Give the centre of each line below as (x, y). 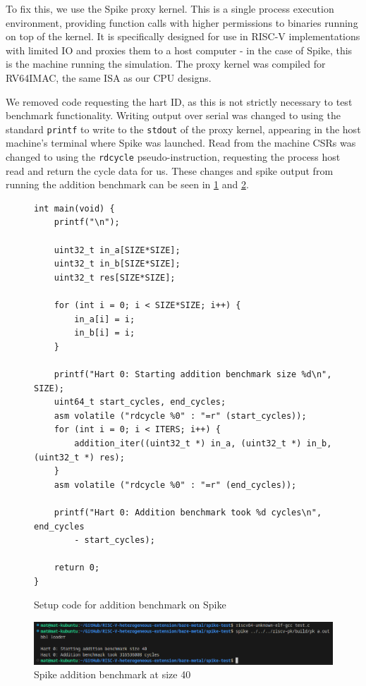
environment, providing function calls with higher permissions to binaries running (182, 22)
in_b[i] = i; (105, 333)
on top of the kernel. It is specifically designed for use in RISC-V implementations (183, 36)
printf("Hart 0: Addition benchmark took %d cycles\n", (188, 512)
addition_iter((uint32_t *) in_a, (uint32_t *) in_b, (203, 443)
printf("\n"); (87, 222)
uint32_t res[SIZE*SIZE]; (115, 277)
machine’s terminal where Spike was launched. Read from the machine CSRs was (181, 143)
